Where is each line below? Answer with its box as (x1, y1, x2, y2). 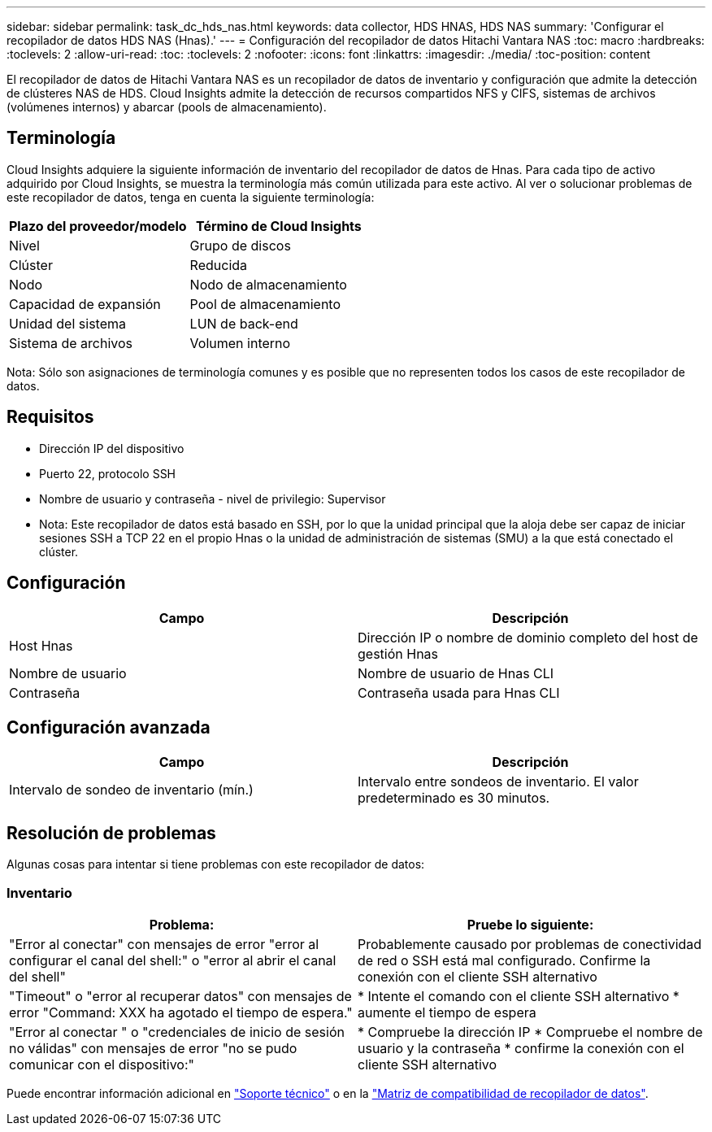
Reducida (189, 256, 248, 273)
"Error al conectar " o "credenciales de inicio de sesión (9, 1023, 345, 1040)
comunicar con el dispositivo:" (9, 1056, 195, 1073)
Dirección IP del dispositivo (39, 441, 185, 455)
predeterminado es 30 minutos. (358, 790, 550, 807)
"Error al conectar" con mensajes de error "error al (9, 935, 319, 952)
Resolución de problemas (7, 822, 216, 843)
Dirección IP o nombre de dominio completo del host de (358, 629, 698, 646)
